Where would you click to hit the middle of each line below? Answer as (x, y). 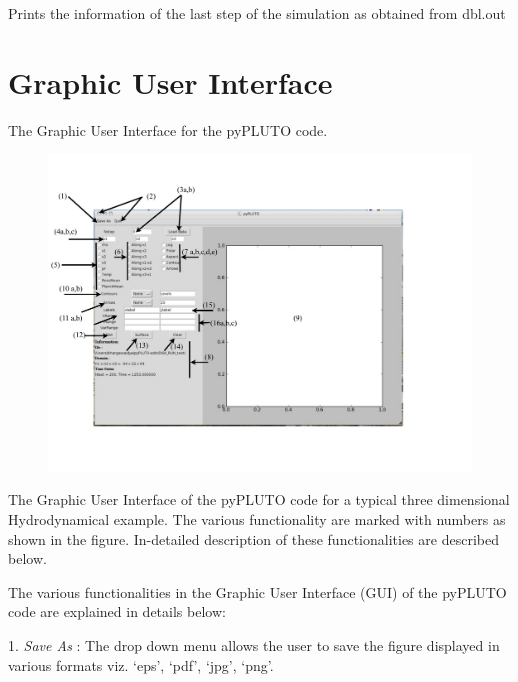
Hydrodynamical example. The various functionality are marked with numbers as (257, 519)
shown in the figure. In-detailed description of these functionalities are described (253, 538)
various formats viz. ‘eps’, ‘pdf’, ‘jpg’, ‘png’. (141, 664)
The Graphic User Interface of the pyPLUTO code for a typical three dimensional (259, 499)
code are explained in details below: (117, 611)
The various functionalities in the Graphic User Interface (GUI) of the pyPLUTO (257, 591)
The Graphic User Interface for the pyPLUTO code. (168, 129)
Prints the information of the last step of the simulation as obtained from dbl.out (257, 13)
